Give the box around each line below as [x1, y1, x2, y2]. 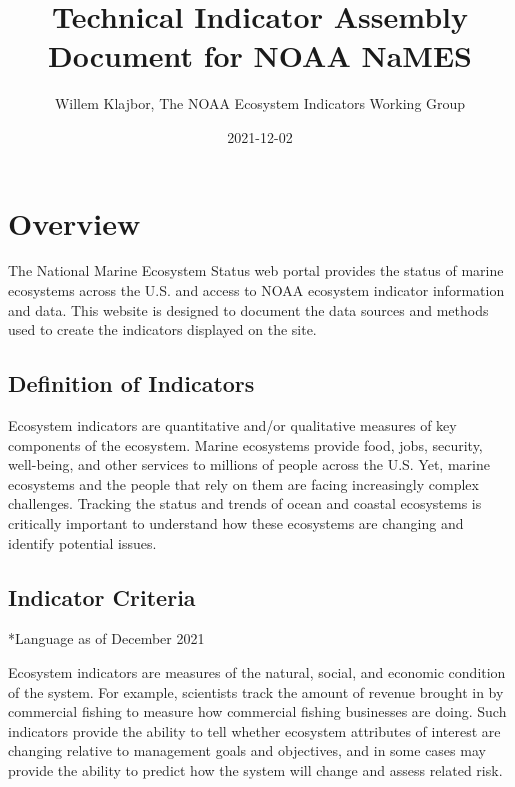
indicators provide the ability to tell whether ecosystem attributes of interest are [8, 720, 501, 741]
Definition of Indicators [8, 368, 255, 399]
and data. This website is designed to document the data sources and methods [8, 299, 489, 320]
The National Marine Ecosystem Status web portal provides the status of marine [8, 260, 504, 281]
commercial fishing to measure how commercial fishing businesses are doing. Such [8, 701, 507, 722]
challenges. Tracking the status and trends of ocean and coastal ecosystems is [8, 493, 482, 514]
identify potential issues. [8, 532, 157, 553]
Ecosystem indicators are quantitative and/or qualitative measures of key [8, 415, 457, 436]
